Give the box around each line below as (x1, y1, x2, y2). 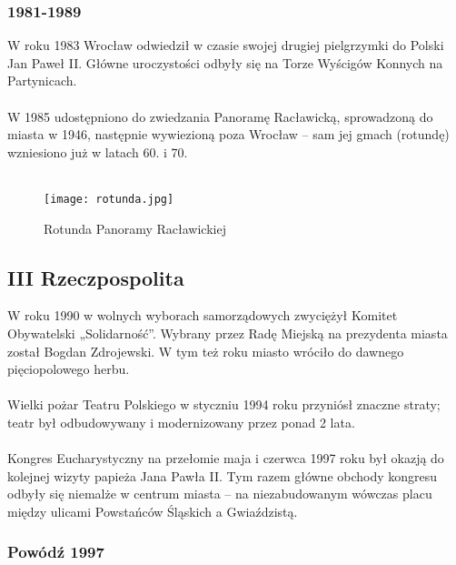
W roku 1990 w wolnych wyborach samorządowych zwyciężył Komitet (7, 306, 398, 325)
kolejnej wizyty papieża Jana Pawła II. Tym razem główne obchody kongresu (7, 466, 438, 485)
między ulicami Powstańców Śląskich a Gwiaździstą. (7, 501, 298, 520)
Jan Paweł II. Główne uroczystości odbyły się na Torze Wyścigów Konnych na (7, 53, 443, 72)
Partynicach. (7, 71, 77, 90)
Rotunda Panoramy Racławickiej (44, 218, 226, 237)
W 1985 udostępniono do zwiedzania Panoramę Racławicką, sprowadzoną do (7, 106, 433, 126)
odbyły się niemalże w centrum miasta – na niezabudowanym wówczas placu (7, 484, 432, 503)
